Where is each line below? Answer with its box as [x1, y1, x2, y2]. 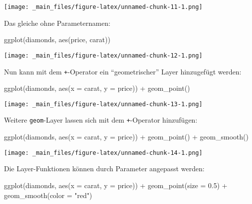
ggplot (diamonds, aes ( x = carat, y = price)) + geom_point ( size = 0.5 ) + [4, 180, 228, 190]
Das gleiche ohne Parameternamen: [4, 17, 110, 28]
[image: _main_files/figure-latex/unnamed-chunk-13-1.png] [4, 100, 202, 108]
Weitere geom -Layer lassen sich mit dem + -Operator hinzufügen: [4, 115, 198, 125]
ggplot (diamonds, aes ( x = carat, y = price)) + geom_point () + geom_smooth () [4, 132, 249, 142]
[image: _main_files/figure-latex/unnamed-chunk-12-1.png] [4, 52, 202, 59]
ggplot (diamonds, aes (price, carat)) [4, 34, 110, 45]
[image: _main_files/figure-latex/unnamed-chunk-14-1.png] [4, 149, 202, 156]
